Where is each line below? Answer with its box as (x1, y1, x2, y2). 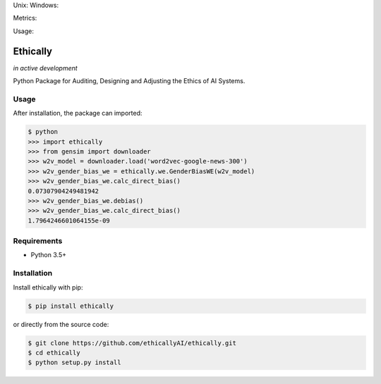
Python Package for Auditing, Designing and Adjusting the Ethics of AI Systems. (13, 77, 246, 85)
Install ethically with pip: (13, 283, 83, 292)
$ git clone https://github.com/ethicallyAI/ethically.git (28, 339, 236, 347)
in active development (13, 63, 78, 72)
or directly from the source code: (13, 320, 109, 328)
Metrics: (13, 14, 37, 23)
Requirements (13, 236, 63, 246)
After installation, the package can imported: (13, 109, 143, 118)
